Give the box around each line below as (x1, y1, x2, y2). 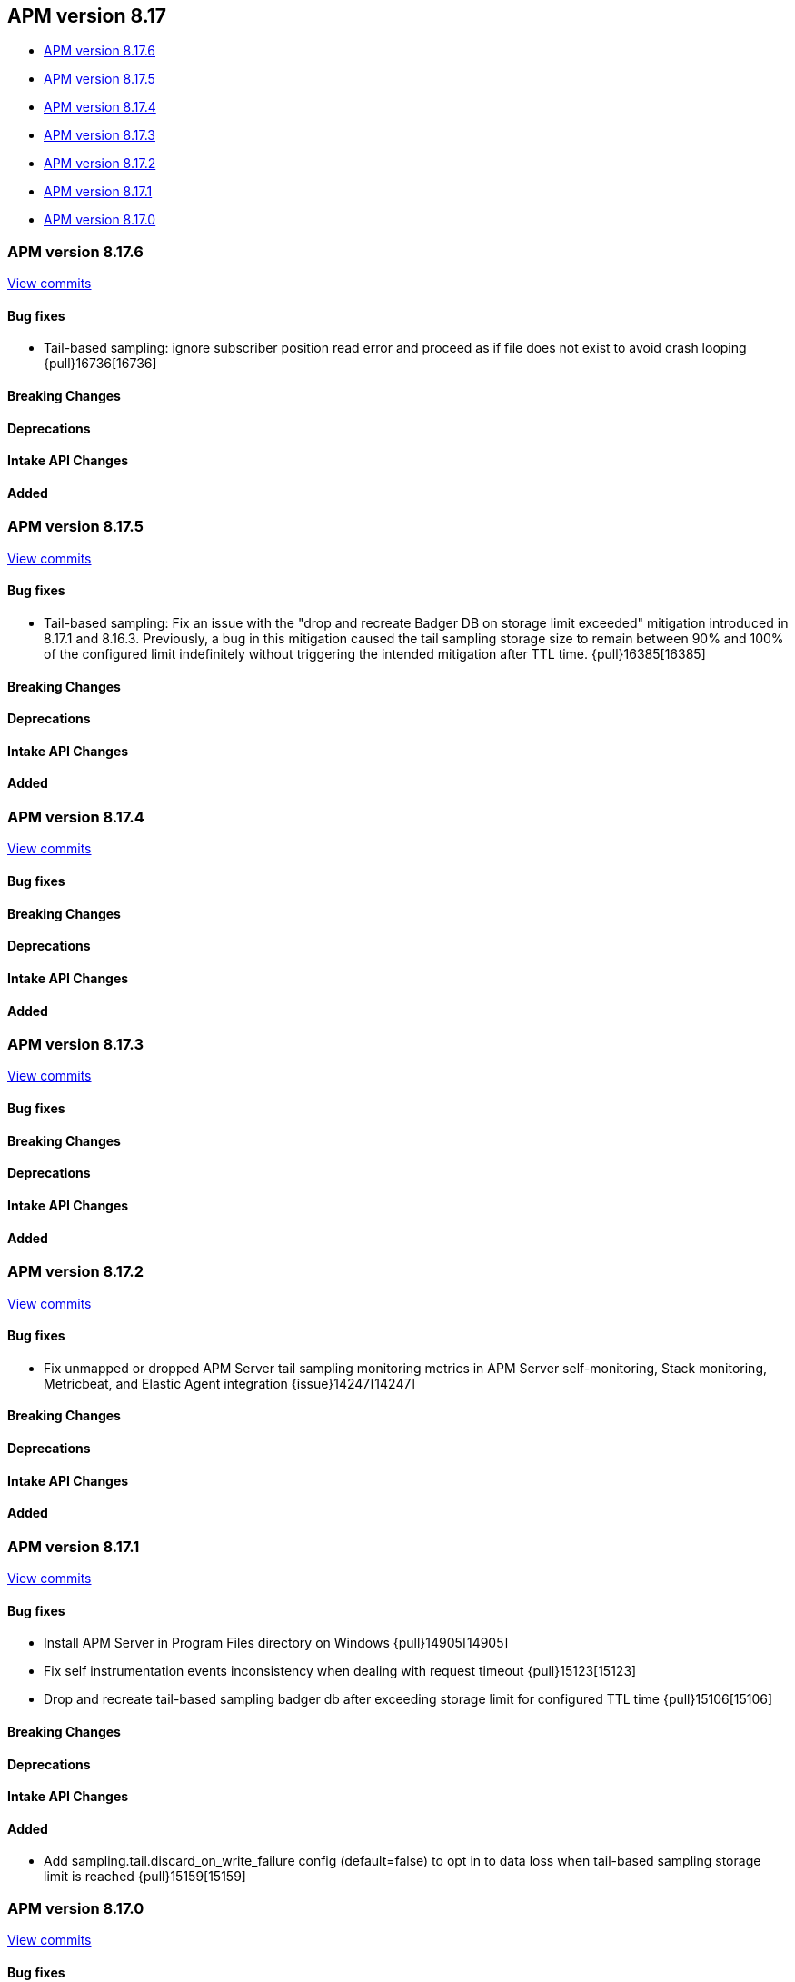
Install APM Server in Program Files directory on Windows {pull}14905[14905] (44, 1635, 509, 1651)
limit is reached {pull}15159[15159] (44, 1868, 246, 1885)
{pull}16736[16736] (44, 355, 157, 372)
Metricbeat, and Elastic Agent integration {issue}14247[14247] (44, 1375, 416, 1391)
